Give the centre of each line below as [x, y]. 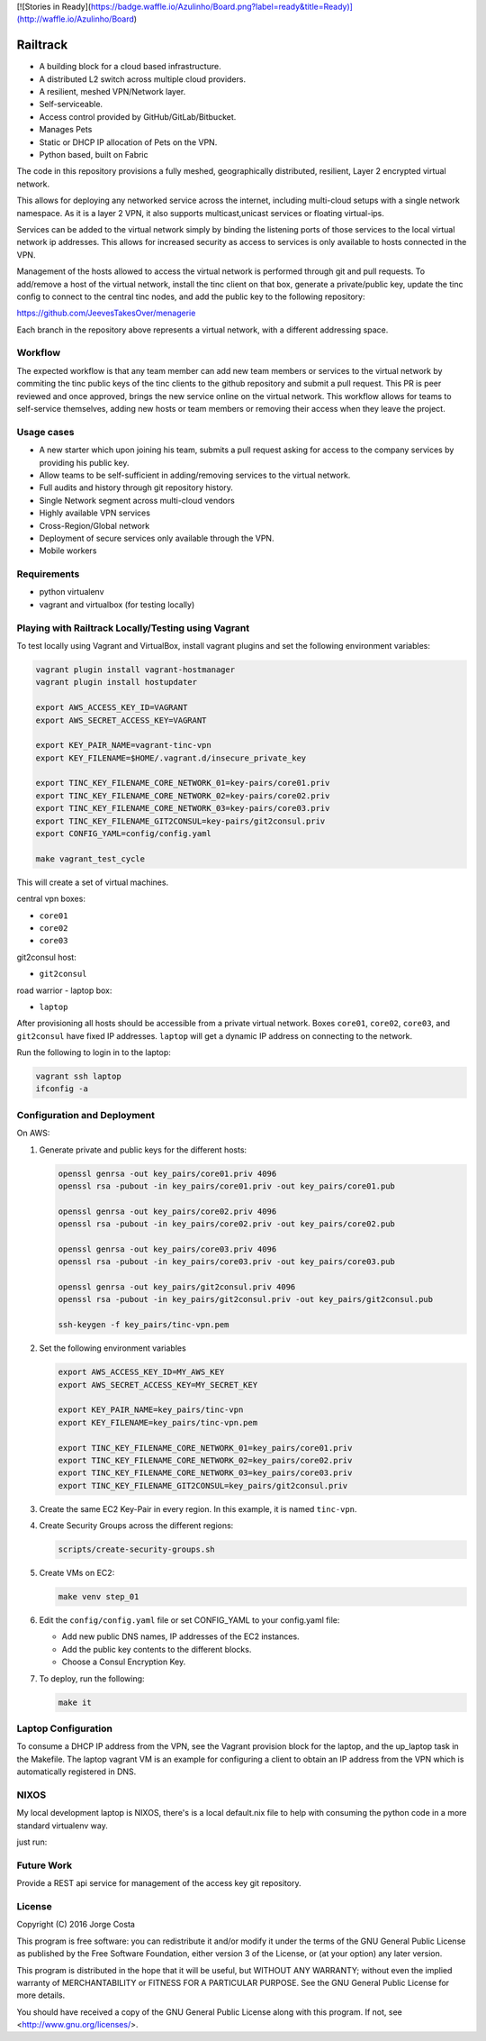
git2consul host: [46, 957]
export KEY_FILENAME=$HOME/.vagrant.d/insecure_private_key [171, 758]
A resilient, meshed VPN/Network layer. [112, 92]
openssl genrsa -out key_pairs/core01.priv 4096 [167, 1173]
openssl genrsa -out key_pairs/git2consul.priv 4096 [177, 1287]
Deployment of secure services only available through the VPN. [157, 538]
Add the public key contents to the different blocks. [157, 1649]
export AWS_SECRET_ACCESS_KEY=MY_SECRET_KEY [158, 1385]
